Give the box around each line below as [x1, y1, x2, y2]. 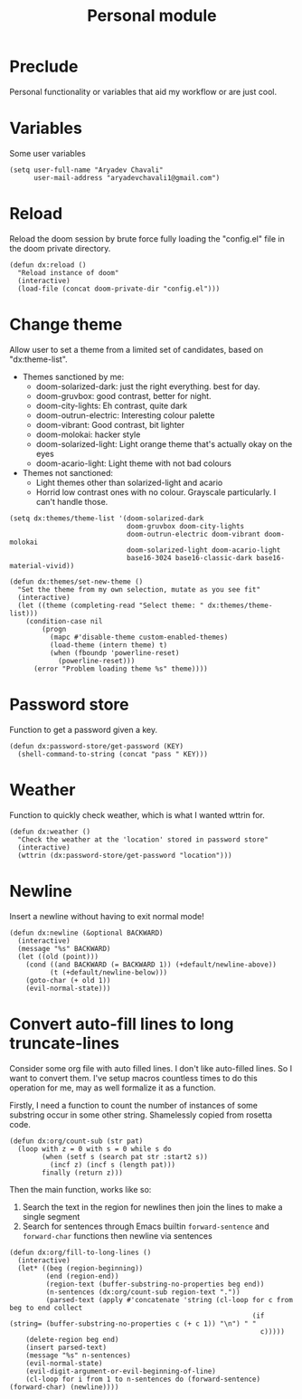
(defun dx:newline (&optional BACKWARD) [9, 928, 165, 937]
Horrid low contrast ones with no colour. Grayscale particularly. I [35, 486, 277, 498]
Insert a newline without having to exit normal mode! [9, 910, 205, 921]
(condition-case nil [25, 616, 103, 625]
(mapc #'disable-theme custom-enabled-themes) [49, 633, 229, 642]
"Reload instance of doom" [17, 268, 119, 277]
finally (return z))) [42, 1168, 124, 1177]
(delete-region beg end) [25, 1335, 119, 1344]
